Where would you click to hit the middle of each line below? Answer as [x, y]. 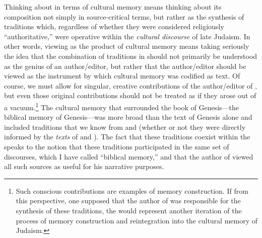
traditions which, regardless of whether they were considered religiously [114, 26]
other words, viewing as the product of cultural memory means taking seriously [127, 46]
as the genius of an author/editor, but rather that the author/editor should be [125, 66]
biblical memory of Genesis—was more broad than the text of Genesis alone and [128, 117]
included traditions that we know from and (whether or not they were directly [125, 127]
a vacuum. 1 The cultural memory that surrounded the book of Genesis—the [122, 106]
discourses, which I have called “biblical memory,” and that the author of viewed [129, 156]
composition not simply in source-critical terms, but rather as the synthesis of [124, 16]
